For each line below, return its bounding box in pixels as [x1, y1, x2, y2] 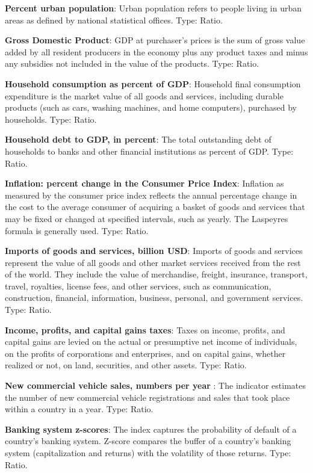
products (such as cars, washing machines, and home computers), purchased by [5, 101, 297, 114]
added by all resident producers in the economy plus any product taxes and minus [5, 45, 308, 58]
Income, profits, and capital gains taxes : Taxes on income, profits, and [5, 323, 285, 336]
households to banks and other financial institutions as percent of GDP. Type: [5, 144, 294, 157]
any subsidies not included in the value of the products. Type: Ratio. [5, 57, 259, 70]
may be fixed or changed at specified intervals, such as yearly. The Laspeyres [5, 212, 288, 224]
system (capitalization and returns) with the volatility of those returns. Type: [5, 447, 291, 459]
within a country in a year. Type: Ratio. [5, 403, 153, 415]
